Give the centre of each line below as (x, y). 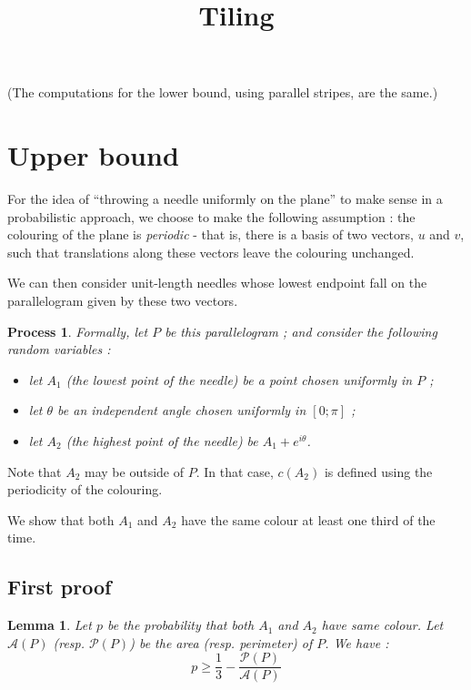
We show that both (61, 519)
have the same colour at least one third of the (308, 519)
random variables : (59, 349)
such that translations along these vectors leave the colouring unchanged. (211, 252)
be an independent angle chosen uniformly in (182, 410)
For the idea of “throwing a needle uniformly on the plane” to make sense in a (225, 199)
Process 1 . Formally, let (78, 331)
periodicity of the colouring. (85, 489)
